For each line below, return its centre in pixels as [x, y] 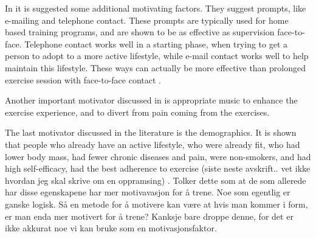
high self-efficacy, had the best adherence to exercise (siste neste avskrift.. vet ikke [158, 168]
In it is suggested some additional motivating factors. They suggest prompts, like [156, 8]
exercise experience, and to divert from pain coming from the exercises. [137, 112]
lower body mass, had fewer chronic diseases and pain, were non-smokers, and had [158, 156]
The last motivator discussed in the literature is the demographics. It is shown [151, 132]
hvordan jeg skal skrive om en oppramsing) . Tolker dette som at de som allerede [156, 180]
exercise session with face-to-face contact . [83, 79]
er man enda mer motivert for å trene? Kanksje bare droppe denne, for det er [149, 216]
